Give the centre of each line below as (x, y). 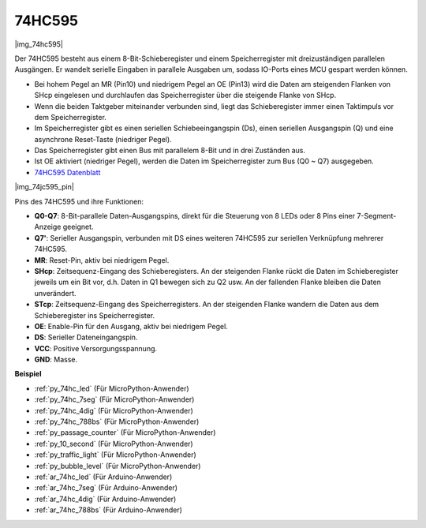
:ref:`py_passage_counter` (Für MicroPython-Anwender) (125, 433)
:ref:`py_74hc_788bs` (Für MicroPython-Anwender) (117, 421)
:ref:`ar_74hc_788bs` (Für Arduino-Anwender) (108, 510)
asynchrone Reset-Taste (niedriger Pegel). (103, 139)
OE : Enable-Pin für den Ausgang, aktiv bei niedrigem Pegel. (131, 326)
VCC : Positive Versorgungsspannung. (96, 348)
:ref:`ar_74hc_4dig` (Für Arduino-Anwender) (105, 499)
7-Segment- (376, 216)
